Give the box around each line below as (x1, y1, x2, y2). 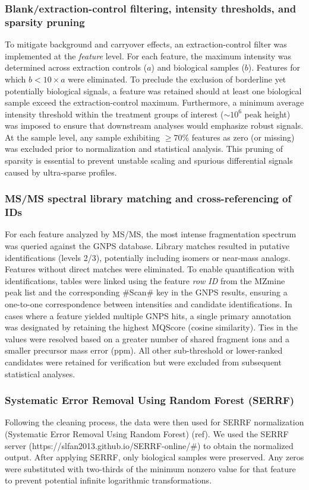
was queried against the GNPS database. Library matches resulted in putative (5, 240, 289, 252)
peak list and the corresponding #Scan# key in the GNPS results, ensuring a (5, 286, 288, 298)
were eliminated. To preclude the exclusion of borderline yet (68, 72, 286, 85)
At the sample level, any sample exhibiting (5, 131, 160, 143)
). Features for (248, 61, 300, 74)
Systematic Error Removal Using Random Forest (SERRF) (5, 393, 295, 408)
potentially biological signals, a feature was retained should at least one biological (5, 84, 302, 97)
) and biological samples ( (151, 61, 245, 74)
